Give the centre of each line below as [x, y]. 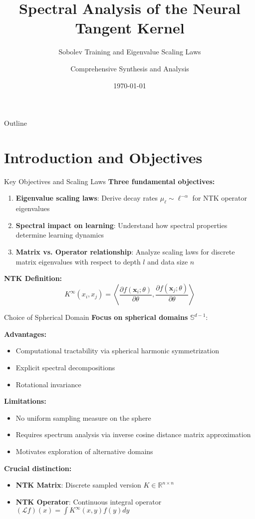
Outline [15, 123]
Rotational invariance [48, 384]
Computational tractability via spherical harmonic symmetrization [117, 351]
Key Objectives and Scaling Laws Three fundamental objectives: [110, 181]
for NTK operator [220, 198]
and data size [168, 261]
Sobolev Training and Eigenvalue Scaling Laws [130, 52]
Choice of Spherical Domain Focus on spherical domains [96, 317]
